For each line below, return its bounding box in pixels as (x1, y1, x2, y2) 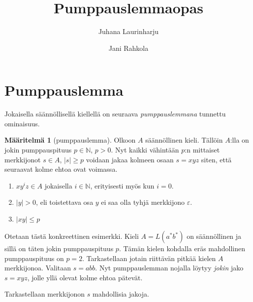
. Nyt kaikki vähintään (111, 145, 179, 155)
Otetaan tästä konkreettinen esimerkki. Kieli (4, 231, 139, 241)
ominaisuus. (4, 118, 40, 128)
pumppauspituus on (4, 253, 64, 263)
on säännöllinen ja (187, 231, 242, 241)
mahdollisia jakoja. (93, 289, 149, 299)
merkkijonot (4, 154, 41, 164)
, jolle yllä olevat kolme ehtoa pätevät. (27, 272, 143, 282)
